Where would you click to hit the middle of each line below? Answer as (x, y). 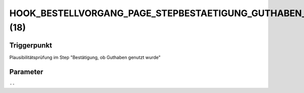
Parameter (26, 72)
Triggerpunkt (31, 45)
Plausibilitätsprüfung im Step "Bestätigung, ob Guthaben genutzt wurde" (85, 57)
